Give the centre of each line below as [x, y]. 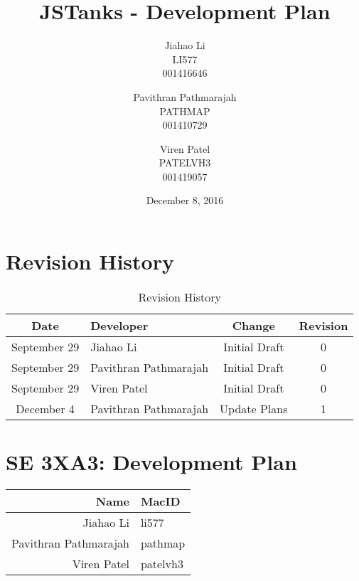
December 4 [45, 409]
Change [253, 325]
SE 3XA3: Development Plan [151, 462]
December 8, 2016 [185, 200]
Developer [119, 325]
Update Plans [254, 409]
